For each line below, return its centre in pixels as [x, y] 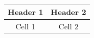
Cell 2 [68, 26]
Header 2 [68, 12]
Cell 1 [26, 26]
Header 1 [26, 12]
